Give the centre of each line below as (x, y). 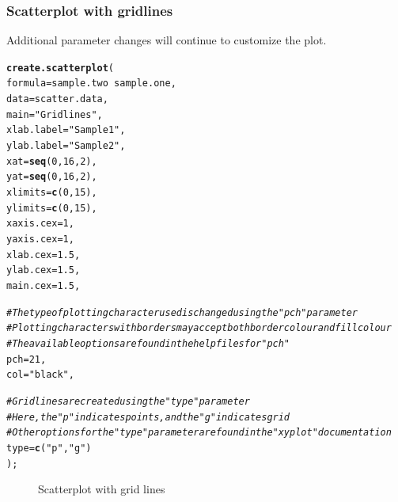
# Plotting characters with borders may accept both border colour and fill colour (199, 328)
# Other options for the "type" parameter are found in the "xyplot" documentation (199, 433)
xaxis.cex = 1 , (40, 224)
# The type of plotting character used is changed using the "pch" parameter (182, 312)
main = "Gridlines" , (55, 114)
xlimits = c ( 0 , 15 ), (52, 193)
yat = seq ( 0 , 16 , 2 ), (52, 177)
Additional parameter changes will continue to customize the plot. (167, 40)
